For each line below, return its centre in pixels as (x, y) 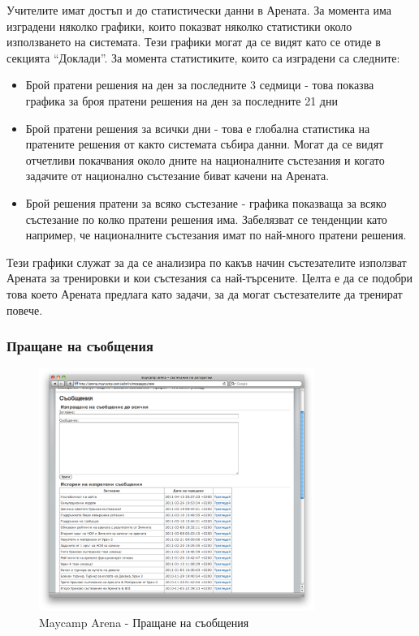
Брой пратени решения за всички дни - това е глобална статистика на (198, 128)
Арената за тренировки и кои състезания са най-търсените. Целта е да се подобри (210, 278)
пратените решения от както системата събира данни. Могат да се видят (205, 144)
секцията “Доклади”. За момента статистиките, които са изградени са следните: (203, 57)
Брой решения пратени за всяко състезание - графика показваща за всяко (206, 202)
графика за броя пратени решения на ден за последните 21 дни (181, 100)
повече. (25, 309)
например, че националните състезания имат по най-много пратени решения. (216, 235)
